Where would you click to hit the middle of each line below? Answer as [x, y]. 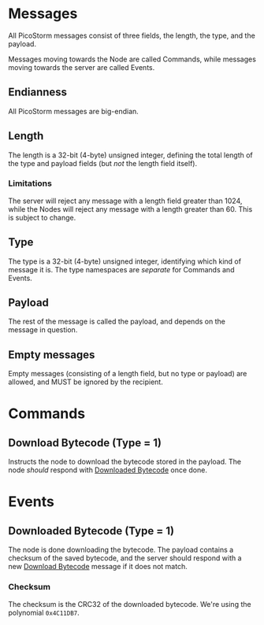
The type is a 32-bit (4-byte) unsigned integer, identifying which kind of [125, 261]
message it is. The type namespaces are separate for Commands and [121, 269]
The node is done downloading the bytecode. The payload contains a [121, 550]
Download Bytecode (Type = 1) [85, 443]
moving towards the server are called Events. [82, 67]
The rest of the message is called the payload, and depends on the [117, 322]
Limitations [30, 183]
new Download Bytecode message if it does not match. [98, 567]
